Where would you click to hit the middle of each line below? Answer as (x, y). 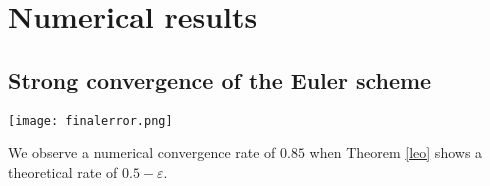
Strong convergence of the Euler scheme (220, 79)
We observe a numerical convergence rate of (142, 152)
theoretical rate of (63, 171)
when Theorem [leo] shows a (396, 152)
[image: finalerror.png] (90, 120)
